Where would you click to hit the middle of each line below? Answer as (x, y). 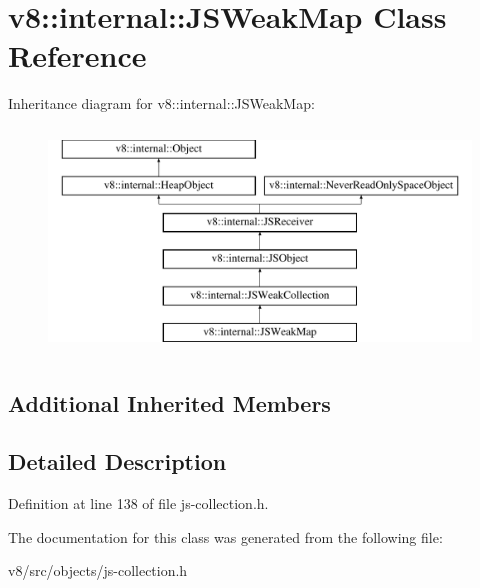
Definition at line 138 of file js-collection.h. (138, 503)
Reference (77, 55)
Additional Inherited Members (169, 402)
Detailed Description (117, 461)
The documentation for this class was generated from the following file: (225, 536)
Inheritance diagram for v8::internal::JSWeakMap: (161, 103)
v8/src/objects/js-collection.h (98, 570)
